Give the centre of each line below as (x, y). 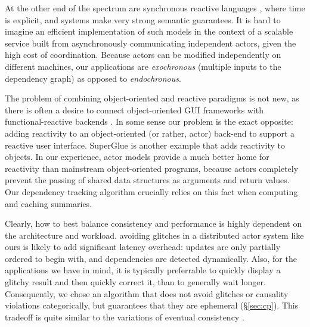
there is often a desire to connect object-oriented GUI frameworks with (134, 109)
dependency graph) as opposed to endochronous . (93, 78)
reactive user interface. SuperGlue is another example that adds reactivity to (145, 145)
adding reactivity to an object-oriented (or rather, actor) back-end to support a (150, 133)
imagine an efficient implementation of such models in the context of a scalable (149, 31)
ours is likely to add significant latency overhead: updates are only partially (143, 247)
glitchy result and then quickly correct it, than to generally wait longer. (135, 282)
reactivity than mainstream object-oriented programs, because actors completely (152, 168)
